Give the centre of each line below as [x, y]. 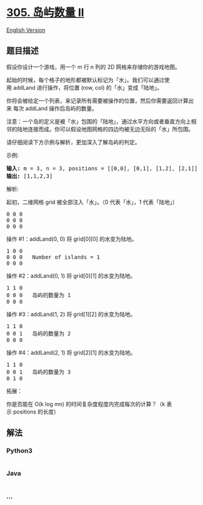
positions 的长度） [36, 412]
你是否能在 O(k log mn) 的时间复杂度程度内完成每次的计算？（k [86, 404]
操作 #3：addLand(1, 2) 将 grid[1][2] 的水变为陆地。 [71, 314]
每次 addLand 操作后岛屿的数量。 [55, 108]
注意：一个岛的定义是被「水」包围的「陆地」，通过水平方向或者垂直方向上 [99, 121]
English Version [26, 30]
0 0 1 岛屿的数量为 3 [39, 372]
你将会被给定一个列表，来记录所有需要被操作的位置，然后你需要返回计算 [97, 100]
